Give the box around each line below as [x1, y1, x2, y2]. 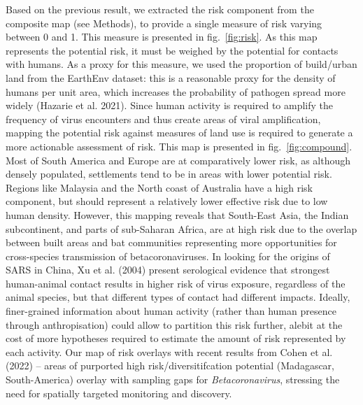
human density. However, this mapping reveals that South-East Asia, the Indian [6, 207, 349, 222]
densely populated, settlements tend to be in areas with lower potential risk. [6, 166, 332, 181]
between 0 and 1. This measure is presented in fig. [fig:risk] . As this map [6, 29, 318, 44]
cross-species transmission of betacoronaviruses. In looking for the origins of [6, 248, 330, 263]
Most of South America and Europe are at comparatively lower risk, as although [6, 152, 351, 167]
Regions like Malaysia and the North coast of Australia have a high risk [6, 180, 313, 194]
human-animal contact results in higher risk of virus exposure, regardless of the [6, 276, 346, 290]
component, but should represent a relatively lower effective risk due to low [6, 194, 328, 208]
